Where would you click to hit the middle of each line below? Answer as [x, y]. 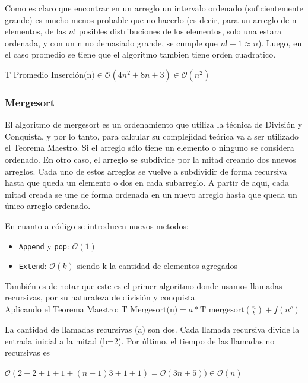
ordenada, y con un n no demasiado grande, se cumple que [111, 42]
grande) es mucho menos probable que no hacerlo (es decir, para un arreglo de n [151, 19]
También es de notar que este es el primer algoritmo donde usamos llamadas [144, 285]
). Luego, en [280, 42]
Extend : [33, 266]
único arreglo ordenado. [48, 206]
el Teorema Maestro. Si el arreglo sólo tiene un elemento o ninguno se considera [150, 148]
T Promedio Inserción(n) [50, 75]
